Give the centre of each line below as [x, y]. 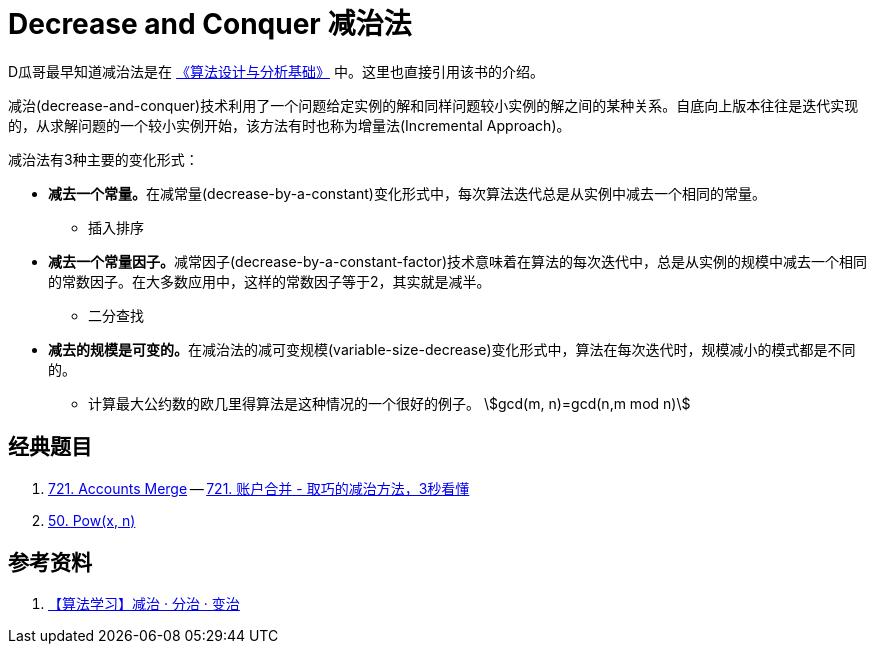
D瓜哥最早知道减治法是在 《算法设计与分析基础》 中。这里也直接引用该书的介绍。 [276, 71]
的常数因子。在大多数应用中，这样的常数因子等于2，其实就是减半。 [269, 281]
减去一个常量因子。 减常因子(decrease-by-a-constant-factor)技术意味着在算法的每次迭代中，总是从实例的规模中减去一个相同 [457, 261]
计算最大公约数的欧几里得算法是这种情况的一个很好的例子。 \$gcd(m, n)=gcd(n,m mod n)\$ [389, 403]
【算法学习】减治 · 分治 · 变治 [144, 604]
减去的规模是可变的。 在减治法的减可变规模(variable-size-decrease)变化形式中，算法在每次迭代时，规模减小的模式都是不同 [452, 349]
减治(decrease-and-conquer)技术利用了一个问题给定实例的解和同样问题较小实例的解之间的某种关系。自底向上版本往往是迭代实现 [433, 105]
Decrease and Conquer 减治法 [210, 24]
